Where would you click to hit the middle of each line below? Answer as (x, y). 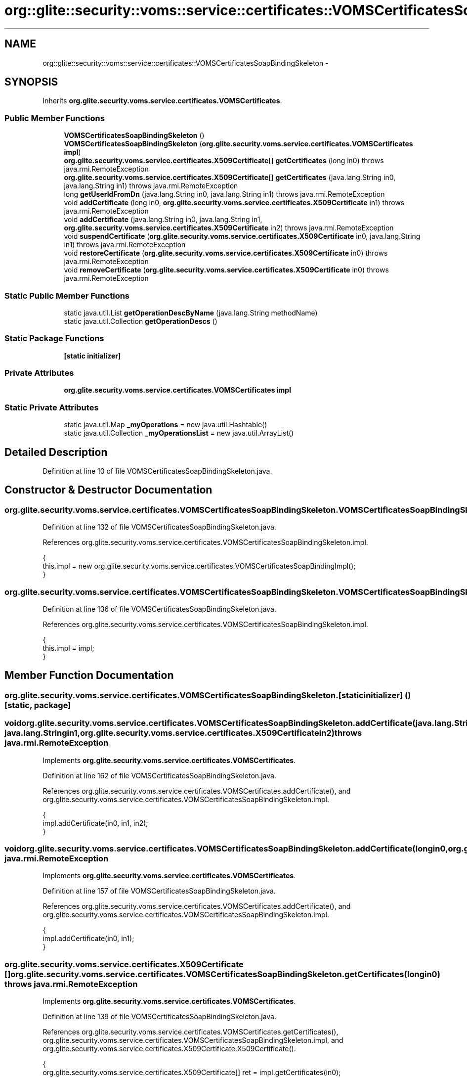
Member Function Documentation (89, 675)
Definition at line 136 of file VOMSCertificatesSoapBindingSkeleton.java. (160, 609)
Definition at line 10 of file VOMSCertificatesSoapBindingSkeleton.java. (157, 471)
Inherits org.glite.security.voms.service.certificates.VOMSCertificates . (162, 101)
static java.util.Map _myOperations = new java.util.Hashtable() (166, 425)
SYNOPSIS (31, 82)
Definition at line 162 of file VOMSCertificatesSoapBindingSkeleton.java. (159, 775)
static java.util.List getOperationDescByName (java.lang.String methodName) (191, 313)
